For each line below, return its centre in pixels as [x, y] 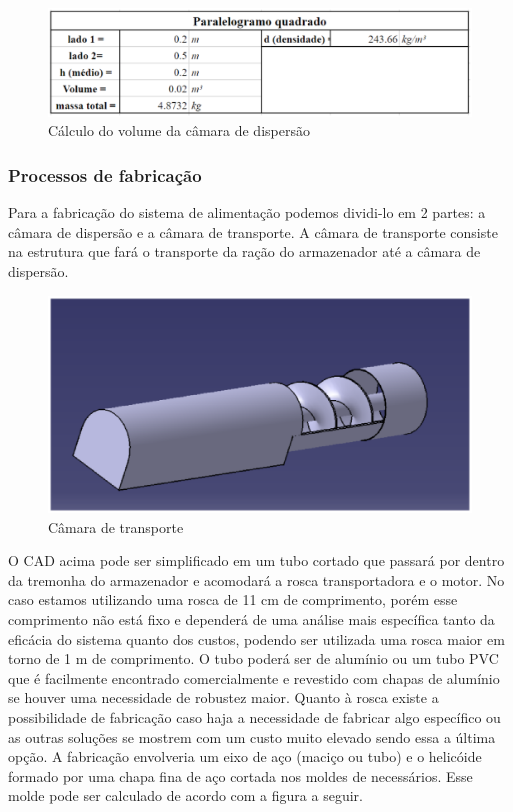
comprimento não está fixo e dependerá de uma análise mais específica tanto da [251, 619]
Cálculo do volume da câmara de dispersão [179, 130]
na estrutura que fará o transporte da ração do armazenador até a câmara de [244, 251]
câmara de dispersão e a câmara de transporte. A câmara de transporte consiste [253, 231]
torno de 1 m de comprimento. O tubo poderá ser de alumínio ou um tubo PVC [253, 658]
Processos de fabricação [105, 175]
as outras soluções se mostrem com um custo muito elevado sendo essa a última [252, 736]
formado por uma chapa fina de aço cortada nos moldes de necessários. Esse [240, 775]
